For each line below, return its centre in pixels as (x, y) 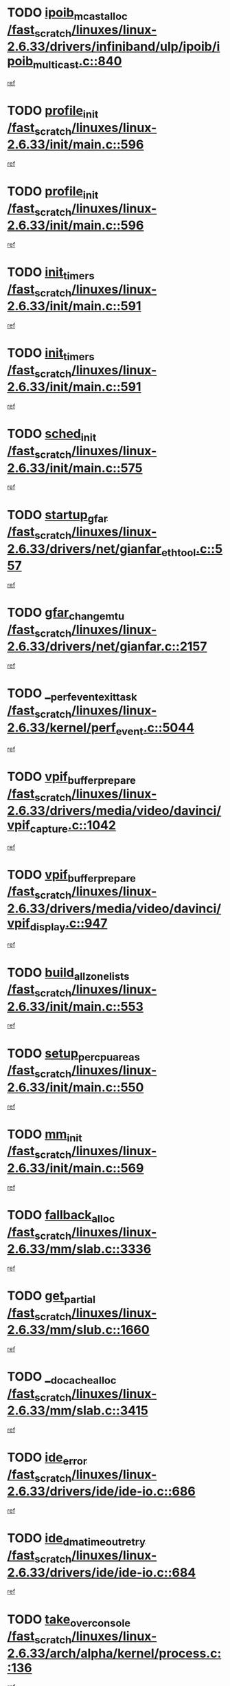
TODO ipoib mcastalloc (68, 14)
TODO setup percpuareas (74, 1054)
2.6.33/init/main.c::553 (76, 1006)
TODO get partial (51, 1297)
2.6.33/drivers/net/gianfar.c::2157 (107, 647)
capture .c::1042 (73, 826)
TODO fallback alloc (61, 1216)
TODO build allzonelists (68, 974)
